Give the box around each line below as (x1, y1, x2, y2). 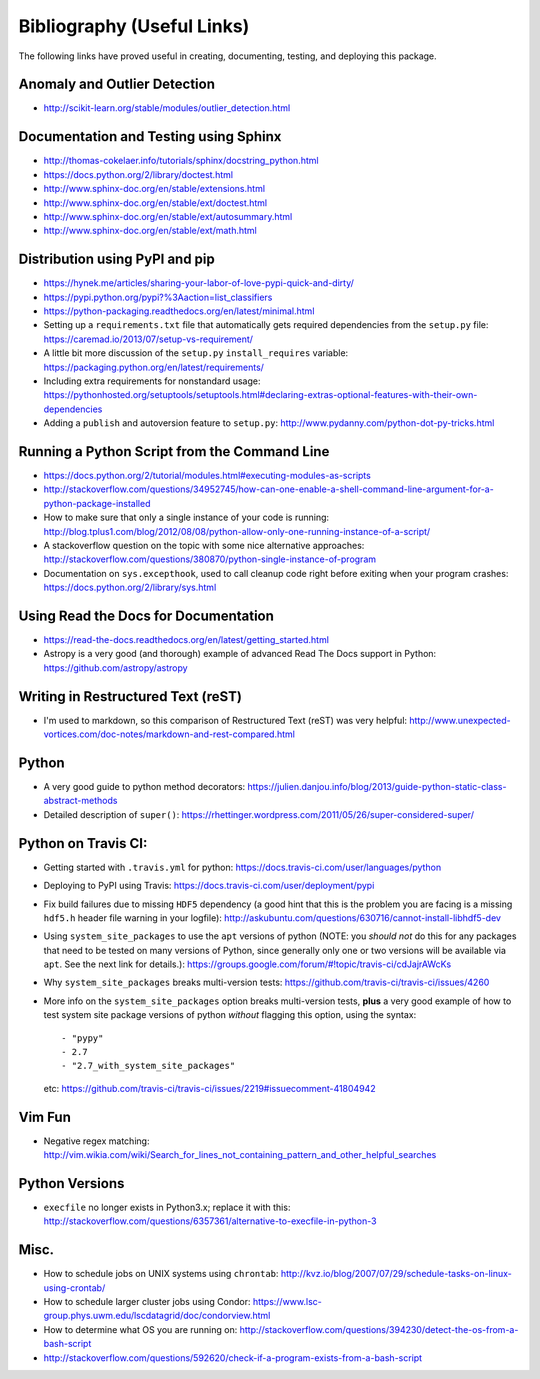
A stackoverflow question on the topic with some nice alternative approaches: (43, 539, 365, 551)
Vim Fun (18, 1108, 72, 1125)
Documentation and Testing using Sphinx (18, 128, 282, 145)
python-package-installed (43, 497, 151, 509)
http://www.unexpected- (409, 714, 511, 726)
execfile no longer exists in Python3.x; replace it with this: (43, 1201, 291, 1214)
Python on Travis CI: (18, 835, 148, 852)
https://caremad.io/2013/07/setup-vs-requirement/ (43, 333, 254, 345)
